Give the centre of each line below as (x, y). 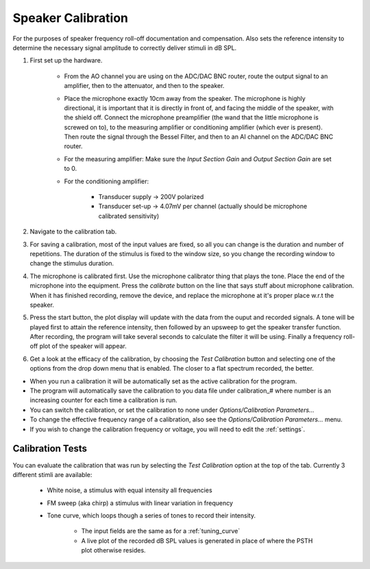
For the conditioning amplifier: (107, 181)
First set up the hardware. (66, 60)
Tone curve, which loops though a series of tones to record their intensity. (151, 515)
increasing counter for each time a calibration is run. (103, 400)
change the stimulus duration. (72, 264)
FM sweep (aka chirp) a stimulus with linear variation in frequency (140, 503)
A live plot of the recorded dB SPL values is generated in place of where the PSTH (197, 541)
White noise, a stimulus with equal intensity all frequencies (129, 490)
